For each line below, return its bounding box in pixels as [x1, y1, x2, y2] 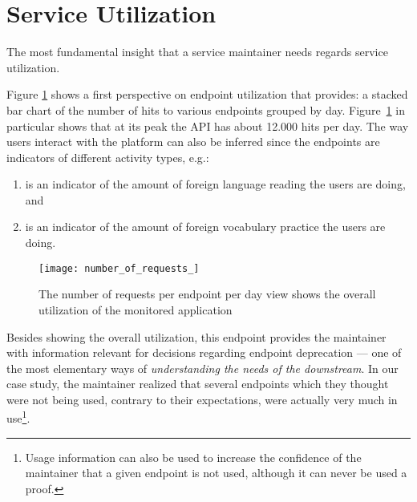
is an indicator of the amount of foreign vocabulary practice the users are [25, 218, 386, 235]
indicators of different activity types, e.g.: [6, 148, 209, 165]
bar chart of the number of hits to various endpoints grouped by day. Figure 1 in [6, 101, 405, 118]
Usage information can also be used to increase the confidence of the [25, 448, 362, 465]
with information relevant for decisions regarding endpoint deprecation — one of [6, 344, 402, 361]
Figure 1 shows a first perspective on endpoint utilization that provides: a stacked [6, 86, 408, 103]
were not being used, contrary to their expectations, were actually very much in [6, 391, 398, 407]
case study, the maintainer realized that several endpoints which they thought [6, 375, 389, 392]
